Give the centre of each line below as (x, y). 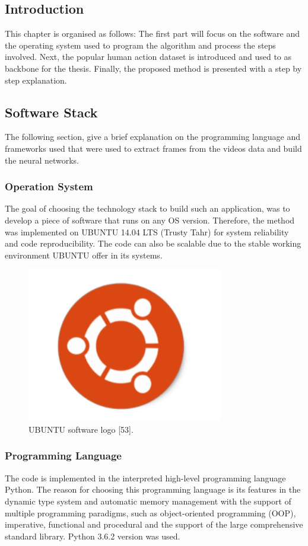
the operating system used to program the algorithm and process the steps (140, 45)
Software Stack (51, 112)
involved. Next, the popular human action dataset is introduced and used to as (148, 57)
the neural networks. (42, 160)
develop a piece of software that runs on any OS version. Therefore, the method (150, 220)
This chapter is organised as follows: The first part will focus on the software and (153, 33)
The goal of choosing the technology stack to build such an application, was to (147, 208)
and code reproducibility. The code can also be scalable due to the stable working (153, 243)
